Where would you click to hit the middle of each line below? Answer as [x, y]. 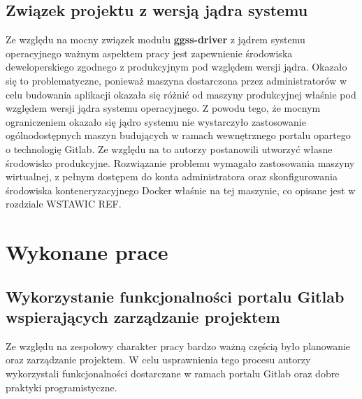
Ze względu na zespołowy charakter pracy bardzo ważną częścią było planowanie [178, 346]
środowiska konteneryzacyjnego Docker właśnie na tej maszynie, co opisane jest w [181, 190]
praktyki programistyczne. [61, 387]
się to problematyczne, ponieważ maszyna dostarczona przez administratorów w [176, 80]
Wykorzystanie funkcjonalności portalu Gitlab [175, 296]
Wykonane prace [87, 252]
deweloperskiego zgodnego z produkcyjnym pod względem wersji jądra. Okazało [176, 67]
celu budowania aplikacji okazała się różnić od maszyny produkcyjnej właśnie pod [181, 94]
